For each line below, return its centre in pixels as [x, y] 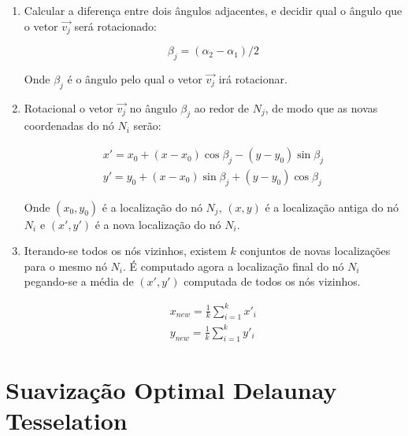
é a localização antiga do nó [332, 207]
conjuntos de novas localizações [315, 251]
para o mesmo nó [65, 266]
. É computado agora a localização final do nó [233, 266]
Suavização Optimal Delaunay [171, 389]
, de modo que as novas [321, 107]
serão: [147, 126]
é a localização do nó [152, 207]
